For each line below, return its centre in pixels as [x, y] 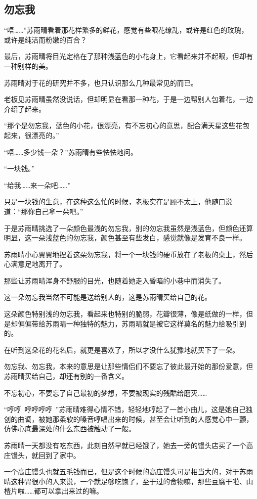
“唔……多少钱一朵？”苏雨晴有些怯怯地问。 [71, 152]
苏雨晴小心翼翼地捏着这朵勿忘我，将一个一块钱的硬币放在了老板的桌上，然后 [128, 254]
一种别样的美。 [28, 66]
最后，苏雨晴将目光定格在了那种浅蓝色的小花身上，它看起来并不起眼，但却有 [128, 56]
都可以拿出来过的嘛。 [68, 491]
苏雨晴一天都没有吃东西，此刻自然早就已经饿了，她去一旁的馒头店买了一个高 [128, 445]
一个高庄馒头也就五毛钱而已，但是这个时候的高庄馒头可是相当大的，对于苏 [125, 472]
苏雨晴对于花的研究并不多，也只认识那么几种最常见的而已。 [101, 82]
